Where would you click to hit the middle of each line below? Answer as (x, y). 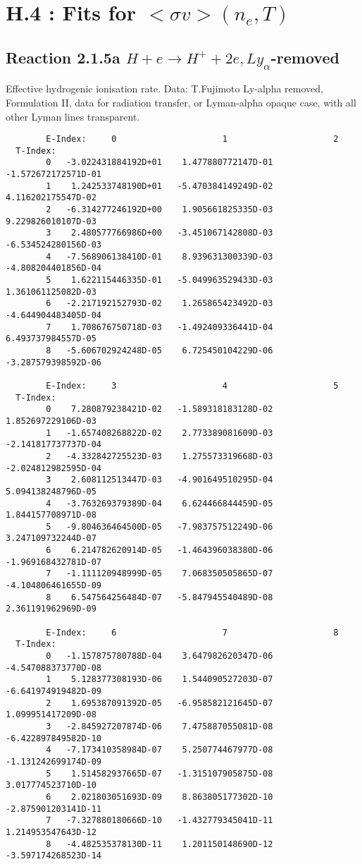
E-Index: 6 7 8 (192, 632)
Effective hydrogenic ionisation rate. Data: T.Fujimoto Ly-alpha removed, (164, 89)
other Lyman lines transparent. (73, 116)
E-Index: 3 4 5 (192, 385)
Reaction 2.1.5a (63, 57)
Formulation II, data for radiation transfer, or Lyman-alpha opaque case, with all (181, 102)
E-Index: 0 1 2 (192, 139)
